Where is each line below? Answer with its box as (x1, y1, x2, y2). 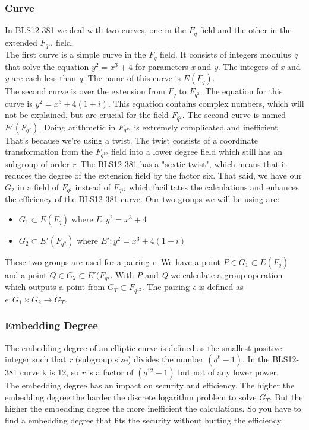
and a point (5, 268, 47, 281)
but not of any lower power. (178, 366, 279, 378)
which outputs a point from (5, 281, 105, 293)
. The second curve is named (182, 109, 286, 121)
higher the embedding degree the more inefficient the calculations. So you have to (5, 402, 301, 415)
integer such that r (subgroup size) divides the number (5, 353, 204, 365)
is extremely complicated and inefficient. (134, 120, 280, 133)
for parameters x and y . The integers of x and (135, 60, 301, 72)
